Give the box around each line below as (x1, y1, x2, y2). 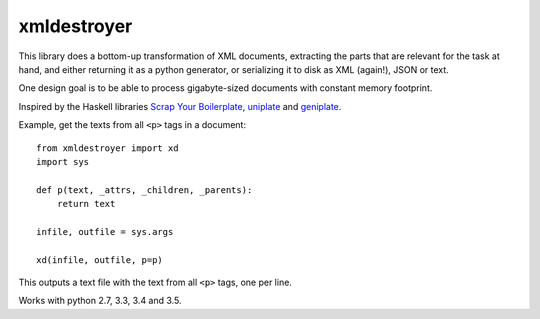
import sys (36, 156, 90, 167)
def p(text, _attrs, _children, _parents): (36, 184, 253, 195)
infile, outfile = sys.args (36, 226, 174, 237)
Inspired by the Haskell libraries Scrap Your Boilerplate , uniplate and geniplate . (18, 100, 342, 112)
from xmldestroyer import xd (36, 142, 179, 154)
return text (56, 198, 116, 210)
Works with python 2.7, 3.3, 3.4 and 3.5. (18, 295, 182, 307)
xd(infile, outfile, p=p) (36, 254, 164, 265)
